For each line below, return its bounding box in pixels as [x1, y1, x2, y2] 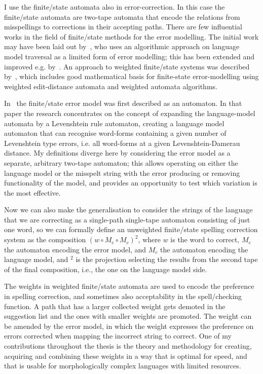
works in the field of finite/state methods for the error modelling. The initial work [4, 31, 259, 42]
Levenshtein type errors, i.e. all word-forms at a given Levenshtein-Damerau [4, 137, 240, 148]
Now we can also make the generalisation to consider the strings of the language [4, 204, 253, 215]
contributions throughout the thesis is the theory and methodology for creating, [4, 341, 252, 351]
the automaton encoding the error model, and [4, 244, 146, 254]
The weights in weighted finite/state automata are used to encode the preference [4, 281, 254, 291]
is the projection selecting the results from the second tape [76, 254, 258, 265]
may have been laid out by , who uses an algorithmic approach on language [4, 41, 240, 52]
